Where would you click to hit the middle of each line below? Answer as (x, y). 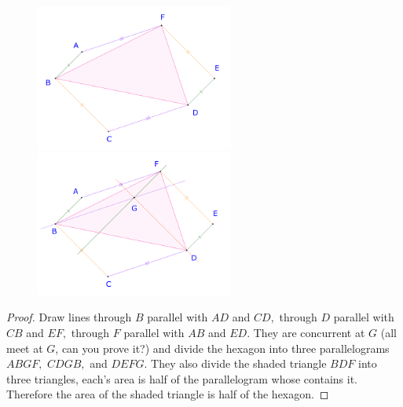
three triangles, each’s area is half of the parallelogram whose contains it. (182, 378)
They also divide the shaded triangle (239, 363)
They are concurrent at (309, 333)
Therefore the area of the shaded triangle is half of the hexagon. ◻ (168, 394)
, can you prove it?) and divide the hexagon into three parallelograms (222, 348)
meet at (25, 348)
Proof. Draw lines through (69, 317)
